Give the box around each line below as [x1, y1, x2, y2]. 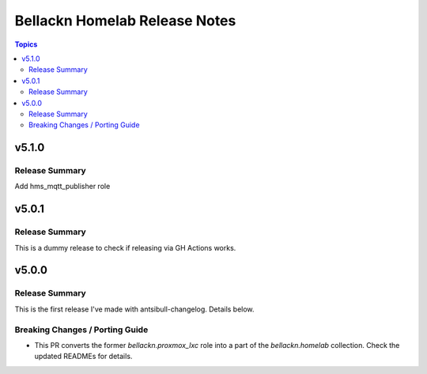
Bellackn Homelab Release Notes [14, 12, 236, 29]
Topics [14, 40, 38, 49]
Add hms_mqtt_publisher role [14, 182, 111, 191]
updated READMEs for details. [34, 352, 133, 361]
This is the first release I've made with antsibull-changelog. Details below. [14, 304, 255, 314]
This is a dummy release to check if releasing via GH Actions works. [14, 243, 236, 252]
